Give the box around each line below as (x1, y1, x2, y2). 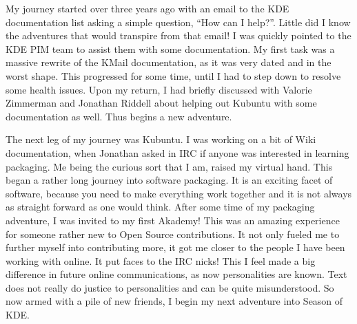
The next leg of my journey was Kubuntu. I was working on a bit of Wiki (6, 132, 316, 147)
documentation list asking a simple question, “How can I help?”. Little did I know (6, 14, 351, 29)
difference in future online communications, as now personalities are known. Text (6, 267, 347, 281)
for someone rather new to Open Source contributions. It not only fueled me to (6, 226, 340, 241)
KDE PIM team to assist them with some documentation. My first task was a (6, 41, 335, 56)
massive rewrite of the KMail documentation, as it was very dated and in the (6, 55, 331, 69)
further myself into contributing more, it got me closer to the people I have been (6, 240, 345, 255)
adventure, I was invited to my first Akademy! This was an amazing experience (6, 213, 340, 227)
